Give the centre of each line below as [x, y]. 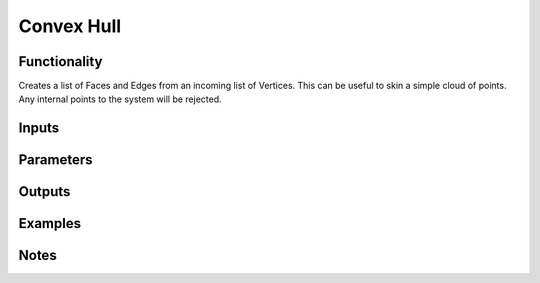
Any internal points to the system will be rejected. [120, 99]
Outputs [44, 191]
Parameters [55, 160]
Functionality [60, 61]
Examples [50, 223]
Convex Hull [70, 26]
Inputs [39, 128]
